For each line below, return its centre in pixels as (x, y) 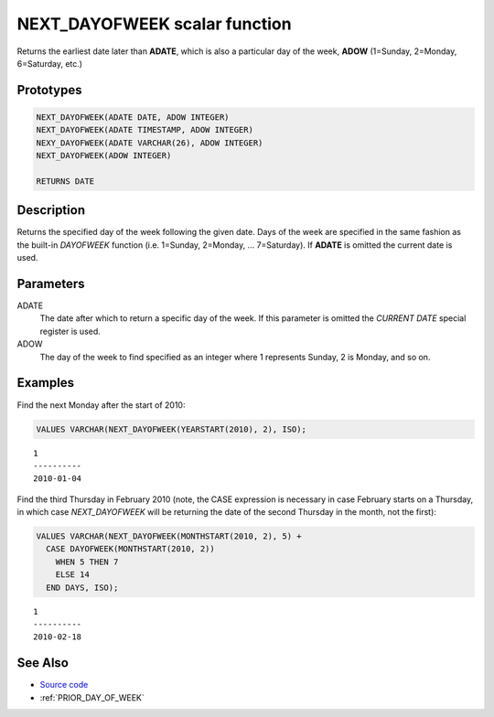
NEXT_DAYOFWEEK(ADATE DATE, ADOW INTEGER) (133, 117)
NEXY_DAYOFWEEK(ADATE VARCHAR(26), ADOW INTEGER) (150, 143)
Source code (64, 685)
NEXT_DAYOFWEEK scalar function (154, 24)
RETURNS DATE (65, 181)
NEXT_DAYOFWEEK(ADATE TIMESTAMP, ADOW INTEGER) (145, 130)
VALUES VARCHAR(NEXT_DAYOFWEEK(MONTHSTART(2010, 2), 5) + (169, 536)
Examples (46, 383)
